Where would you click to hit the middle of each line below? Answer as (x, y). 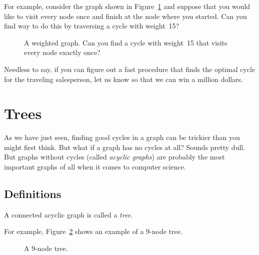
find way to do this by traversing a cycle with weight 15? (92, 26)
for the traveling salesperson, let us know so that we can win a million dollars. (124, 79)
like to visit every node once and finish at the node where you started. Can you (125, 16)
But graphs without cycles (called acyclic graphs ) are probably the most (114, 157)
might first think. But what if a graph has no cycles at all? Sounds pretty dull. (125, 147)
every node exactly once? (62, 52)
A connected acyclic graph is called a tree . (68, 214)
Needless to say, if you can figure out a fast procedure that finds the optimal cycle (130, 69)
